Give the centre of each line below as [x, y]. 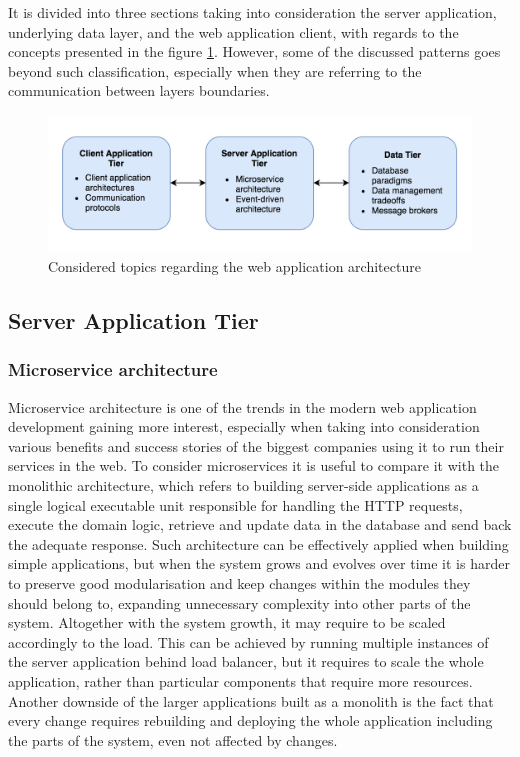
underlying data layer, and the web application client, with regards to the [233, 31]
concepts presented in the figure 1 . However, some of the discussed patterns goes [254, 51]
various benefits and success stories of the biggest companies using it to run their [256, 445]
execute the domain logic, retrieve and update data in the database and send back [260, 524]
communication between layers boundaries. [139, 90]
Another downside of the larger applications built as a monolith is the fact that [251, 700]
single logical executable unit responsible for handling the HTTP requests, [235, 504]
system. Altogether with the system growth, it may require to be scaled [227, 622]
